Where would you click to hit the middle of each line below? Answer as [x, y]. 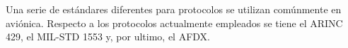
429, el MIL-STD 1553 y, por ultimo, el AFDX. [108, 37]
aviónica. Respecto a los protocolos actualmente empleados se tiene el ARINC [174, 23]
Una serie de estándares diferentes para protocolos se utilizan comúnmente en [174, 9]
